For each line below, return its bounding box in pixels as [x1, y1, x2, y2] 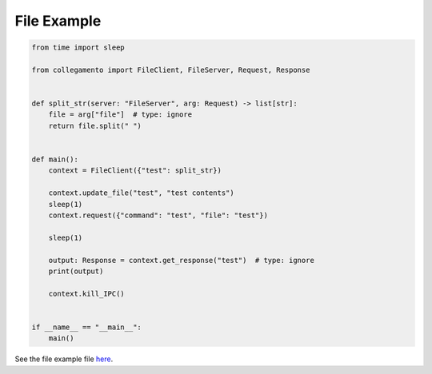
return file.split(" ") [48, 121, 142, 130]
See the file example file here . [14, 354, 114, 364]
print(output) [48, 266, 104, 276]
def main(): [31, 155, 79, 164]
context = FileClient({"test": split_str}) [48, 166, 222, 175]
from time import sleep [31, 43, 126, 52]
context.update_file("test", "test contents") [48, 189, 235, 197]
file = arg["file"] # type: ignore [48, 110, 192, 119]
